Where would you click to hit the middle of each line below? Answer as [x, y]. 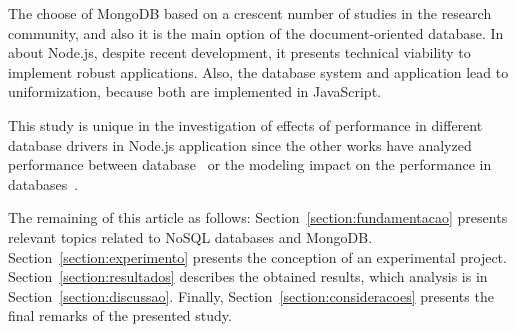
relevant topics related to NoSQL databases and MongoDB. [190, 236]
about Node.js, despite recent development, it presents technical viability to [239, 52]
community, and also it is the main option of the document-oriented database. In [256, 32]
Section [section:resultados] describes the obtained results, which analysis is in [248, 276]
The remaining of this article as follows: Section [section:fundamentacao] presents [258, 217]
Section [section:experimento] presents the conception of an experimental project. [257, 256]
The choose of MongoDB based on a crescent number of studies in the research [250, 13]
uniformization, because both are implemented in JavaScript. [194, 91]
